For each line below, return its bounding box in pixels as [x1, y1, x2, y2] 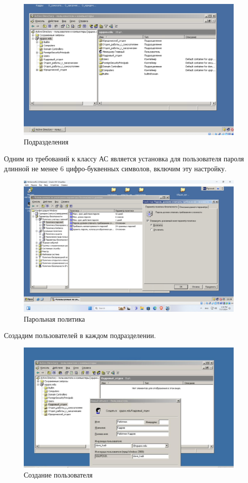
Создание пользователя [24, 469, 93, 480]
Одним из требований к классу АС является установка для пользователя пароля [4, 153, 244, 163]
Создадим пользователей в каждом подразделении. [4, 330, 156, 341]
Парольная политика [24, 313, 85, 324]
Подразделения [24, 137, 69, 147]
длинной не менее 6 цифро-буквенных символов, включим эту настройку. [4, 163, 227, 173]
